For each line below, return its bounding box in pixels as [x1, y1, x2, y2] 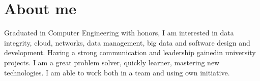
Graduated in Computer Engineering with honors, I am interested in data [4, 27, 234, 38]
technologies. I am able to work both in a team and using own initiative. [4, 67, 230, 77]
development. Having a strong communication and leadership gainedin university [4, 47, 256, 58]
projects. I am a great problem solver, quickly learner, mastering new [4, 57, 220, 67]
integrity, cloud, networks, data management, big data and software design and [4, 37, 250, 48]
